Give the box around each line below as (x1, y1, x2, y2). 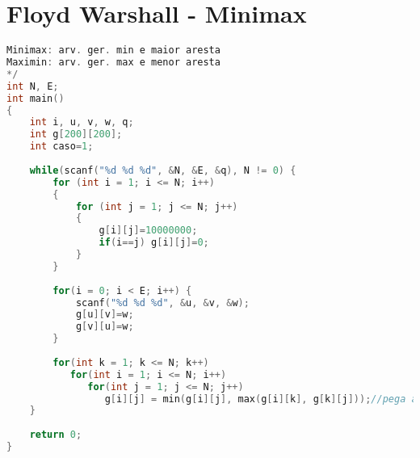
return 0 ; (29, 429, 82, 441)
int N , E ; (6, 80, 59, 92)
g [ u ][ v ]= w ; (75, 309, 134, 321)
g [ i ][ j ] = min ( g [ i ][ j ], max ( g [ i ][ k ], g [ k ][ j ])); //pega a (104, 393, 418, 405)
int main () (6, 92, 65, 104)
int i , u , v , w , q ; (29, 116, 134, 128)
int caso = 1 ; (29, 141, 94, 153)
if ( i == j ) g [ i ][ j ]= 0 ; (99, 237, 209, 249)
